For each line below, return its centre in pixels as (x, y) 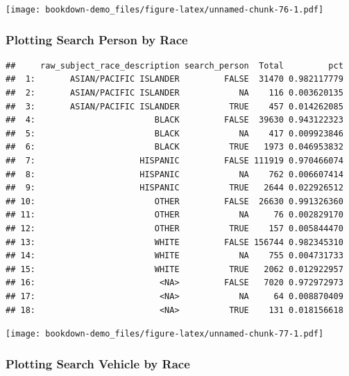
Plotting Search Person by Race (97, 39)
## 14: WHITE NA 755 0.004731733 (174, 256)
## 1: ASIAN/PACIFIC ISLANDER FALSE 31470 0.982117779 (174, 79)
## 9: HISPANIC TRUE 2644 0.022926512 (174, 188)
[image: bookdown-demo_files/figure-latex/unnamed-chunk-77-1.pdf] (165, 334)
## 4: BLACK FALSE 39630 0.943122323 (174, 120)
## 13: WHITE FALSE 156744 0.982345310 (174, 242)
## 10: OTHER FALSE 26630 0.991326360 (174, 201)
